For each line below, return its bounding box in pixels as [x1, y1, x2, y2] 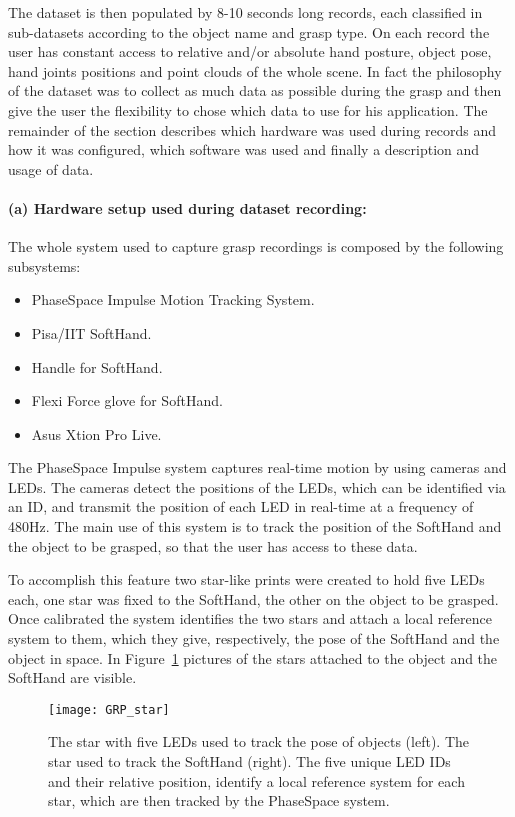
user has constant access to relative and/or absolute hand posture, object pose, [8, 41, 492, 62]
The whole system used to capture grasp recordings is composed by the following [8, 236, 504, 257]
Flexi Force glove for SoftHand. [31, 390, 223, 411]
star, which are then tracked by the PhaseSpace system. [48, 790, 390, 811]
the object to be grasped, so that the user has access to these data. [8, 535, 418, 556]
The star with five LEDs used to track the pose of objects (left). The [48, 731, 470, 752]
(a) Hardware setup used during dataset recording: [8, 197, 367, 218]
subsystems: [8, 255, 81, 276]
